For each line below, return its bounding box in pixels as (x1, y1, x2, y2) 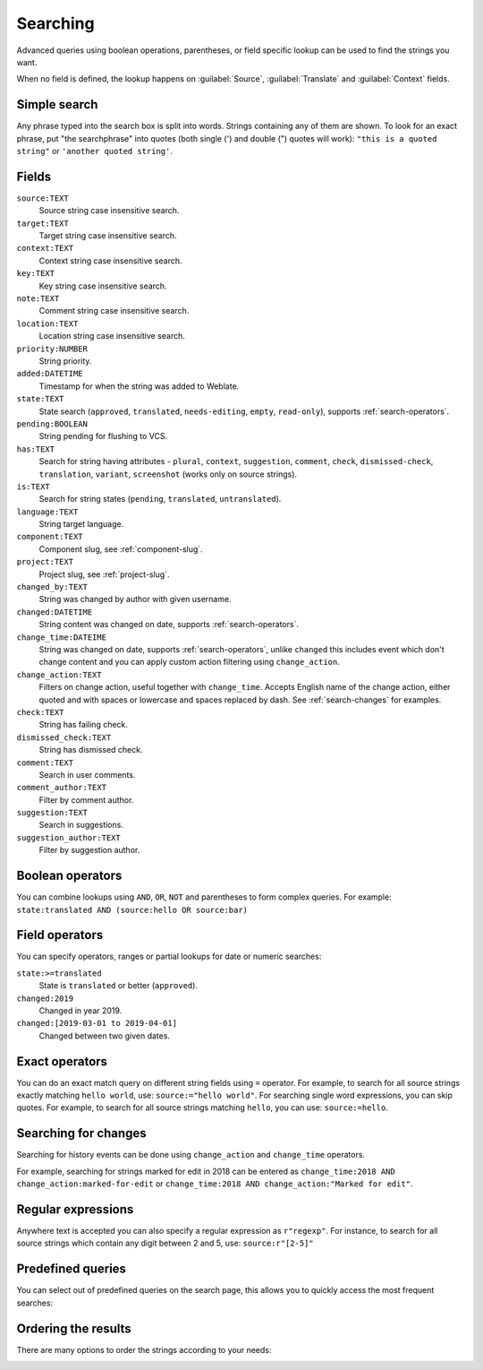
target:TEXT (16, 218, 69, 228)
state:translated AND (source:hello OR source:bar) (16, 905, 249, 915)
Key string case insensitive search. (38, 280, 167, 291)
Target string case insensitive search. (38, 230, 178, 241)
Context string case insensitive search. (38, 255, 182, 266)
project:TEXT (16, 556, 74, 567)
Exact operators (16, 1054, 107, 1069)
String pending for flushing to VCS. (38, 431, 168, 442)
